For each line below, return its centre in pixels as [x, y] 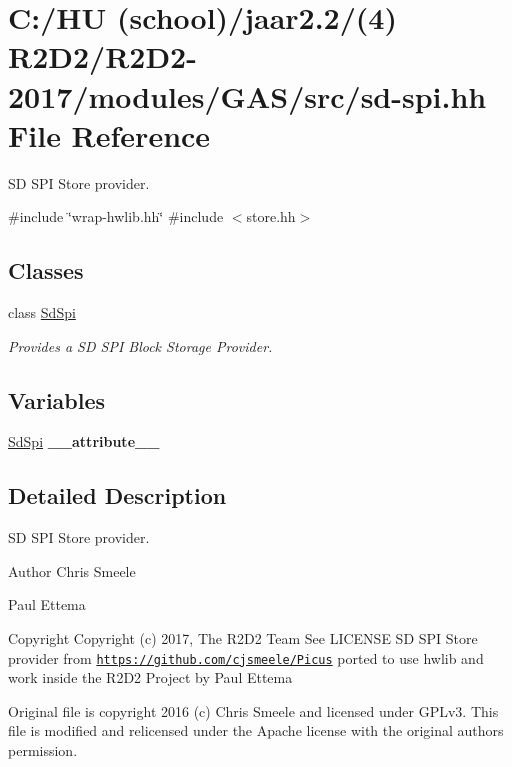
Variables [57, 399]
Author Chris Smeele [72, 570]
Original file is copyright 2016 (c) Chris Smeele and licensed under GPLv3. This [253, 710]
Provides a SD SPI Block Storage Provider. [140, 345]
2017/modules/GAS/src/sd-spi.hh [247, 95]
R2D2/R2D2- [102, 56]
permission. [43, 750]
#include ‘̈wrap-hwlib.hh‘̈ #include [116, 216]
